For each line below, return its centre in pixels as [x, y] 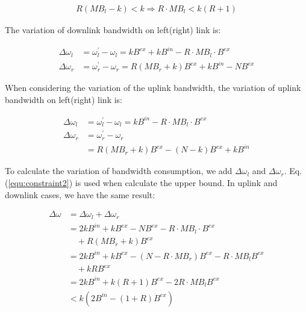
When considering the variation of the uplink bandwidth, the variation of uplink [153, 88]
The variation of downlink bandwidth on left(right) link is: [113, 30]
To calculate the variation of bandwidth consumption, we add [119, 171]
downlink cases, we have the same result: [80, 194]
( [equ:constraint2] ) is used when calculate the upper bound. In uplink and [141, 183]
